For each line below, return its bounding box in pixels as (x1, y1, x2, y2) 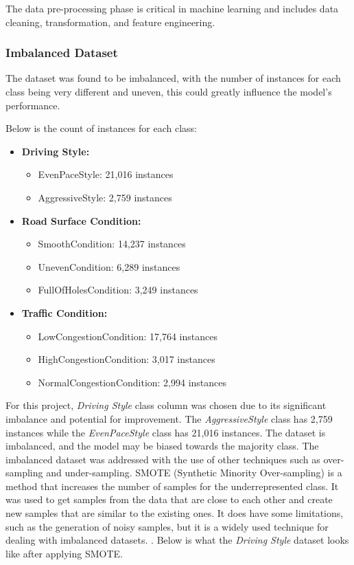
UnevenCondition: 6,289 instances (38, 259, 180, 274)
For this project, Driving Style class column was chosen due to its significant (5, 398, 327, 412)
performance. (5, 98, 60, 112)
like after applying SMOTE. (5, 546, 123, 560)
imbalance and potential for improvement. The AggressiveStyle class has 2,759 (5, 411, 333, 425)
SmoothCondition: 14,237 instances (38, 236, 186, 251)
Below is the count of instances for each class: (5, 121, 198, 135)
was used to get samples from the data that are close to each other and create (5, 492, 333, 507)
